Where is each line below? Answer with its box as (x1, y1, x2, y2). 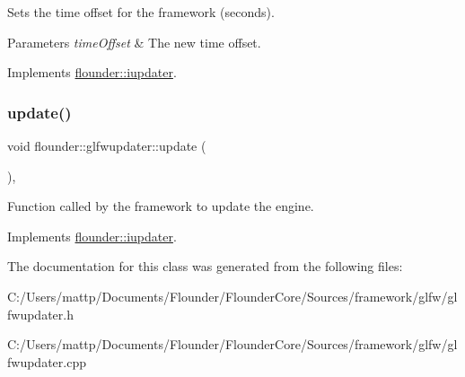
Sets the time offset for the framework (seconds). (7, 3, 275, 21)
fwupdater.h (7, 304, 74, 323)
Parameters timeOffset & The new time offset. (7, 32, 261, 51)
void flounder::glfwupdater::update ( (7, 136, 206, 154)
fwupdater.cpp (7, 352, 86, 371)
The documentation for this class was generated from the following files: (7, 257, 403, 276)
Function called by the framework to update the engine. (7, 197, 314, 215)
